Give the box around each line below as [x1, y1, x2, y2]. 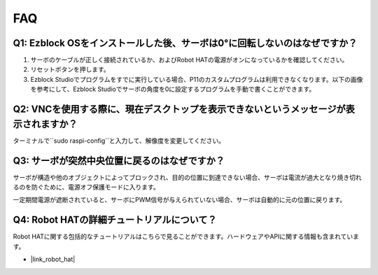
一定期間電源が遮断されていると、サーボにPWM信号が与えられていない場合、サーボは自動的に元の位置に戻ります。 [13, 196, 346, 204]
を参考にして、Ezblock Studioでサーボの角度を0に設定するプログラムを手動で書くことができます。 [30, 85, 316, 94]
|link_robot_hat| [30, 255, 76, 264]
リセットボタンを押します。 [30, 65, 110, 73]
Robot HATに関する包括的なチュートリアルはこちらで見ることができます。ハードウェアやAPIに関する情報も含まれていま [13, 232, 360, 241]
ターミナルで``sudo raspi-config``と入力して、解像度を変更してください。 [13, 136, 225, 145]
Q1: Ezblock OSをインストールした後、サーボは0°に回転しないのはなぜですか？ [13, 37, 358, 49]
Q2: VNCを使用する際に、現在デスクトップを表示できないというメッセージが [13, 104, 346, 115]
